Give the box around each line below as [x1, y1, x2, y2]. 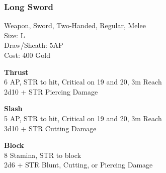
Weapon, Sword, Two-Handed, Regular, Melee [4, 20, 146, 31]
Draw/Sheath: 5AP [4, 40, 63, 50]
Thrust [4, 66, 29, 77]
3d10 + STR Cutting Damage [4, 123, 97, 133]
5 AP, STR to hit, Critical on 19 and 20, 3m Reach [4, 113, 162, 123]
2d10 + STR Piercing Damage [4, 86, 98, 97]
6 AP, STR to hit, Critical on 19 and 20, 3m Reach [4, 76, 162, 87]
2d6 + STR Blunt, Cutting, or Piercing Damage [4, 159, 153, 170]
